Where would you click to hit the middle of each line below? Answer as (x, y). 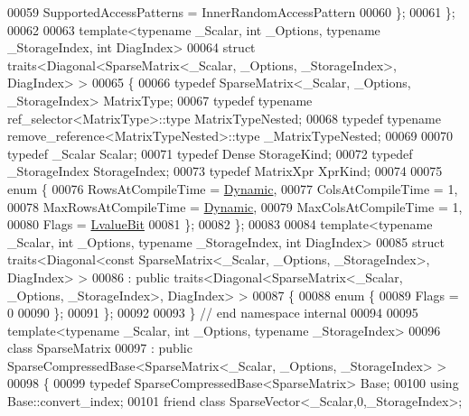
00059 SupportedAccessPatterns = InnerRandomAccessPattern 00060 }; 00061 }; (231, 12)
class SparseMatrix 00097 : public (100, 348)
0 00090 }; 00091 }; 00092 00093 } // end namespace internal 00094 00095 (213, 313)
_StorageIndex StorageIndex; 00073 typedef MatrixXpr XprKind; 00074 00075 (225, 171)
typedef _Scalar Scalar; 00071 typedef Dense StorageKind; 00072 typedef (210, 153)
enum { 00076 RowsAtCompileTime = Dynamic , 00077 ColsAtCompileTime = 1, (233, 188)
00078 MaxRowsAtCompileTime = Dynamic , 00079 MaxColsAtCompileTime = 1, (235, 206)
